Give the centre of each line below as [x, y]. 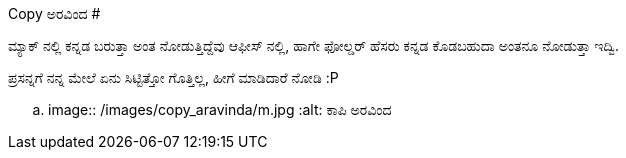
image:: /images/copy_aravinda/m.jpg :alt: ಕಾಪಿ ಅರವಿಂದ [220, 109]
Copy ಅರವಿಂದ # [54, 13]
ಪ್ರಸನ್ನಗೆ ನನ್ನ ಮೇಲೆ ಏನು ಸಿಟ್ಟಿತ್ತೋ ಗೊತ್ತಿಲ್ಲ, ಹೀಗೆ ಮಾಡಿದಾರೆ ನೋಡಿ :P [173, 77]
